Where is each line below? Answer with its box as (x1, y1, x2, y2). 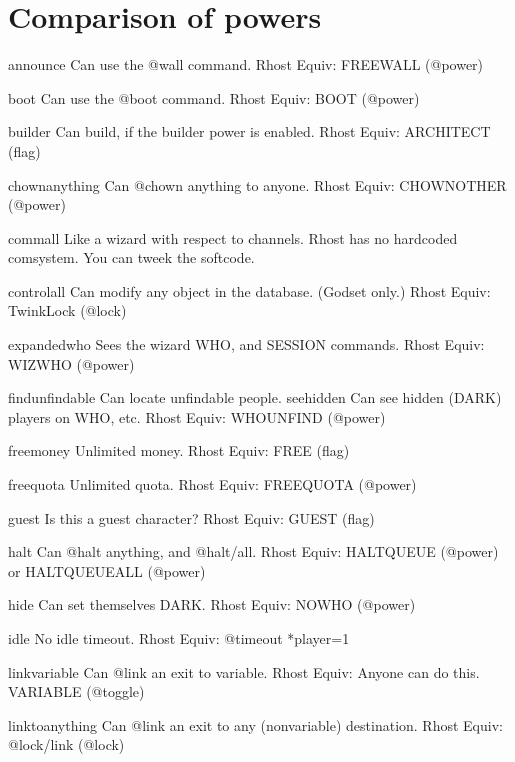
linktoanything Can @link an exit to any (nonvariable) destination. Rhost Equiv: (8, 714, 503, 735)
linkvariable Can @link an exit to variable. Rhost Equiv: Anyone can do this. (8, 661, 480, 682)
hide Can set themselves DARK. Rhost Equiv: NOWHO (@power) (8, 594, 416, 615)
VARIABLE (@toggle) (8, 681, 145, 702)
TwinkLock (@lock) (8, 300, 127, 321)
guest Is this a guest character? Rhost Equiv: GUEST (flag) (8, 507, 375, 528)
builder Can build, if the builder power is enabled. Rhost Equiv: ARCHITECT (8, 121, 491, 142)
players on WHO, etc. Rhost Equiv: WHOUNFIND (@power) (8, 406, 386, 427)
